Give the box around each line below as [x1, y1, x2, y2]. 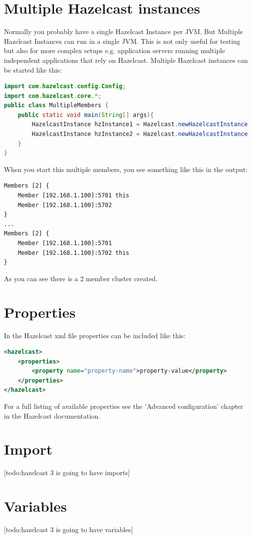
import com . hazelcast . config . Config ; [4, 83, 126, 90]
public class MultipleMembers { [4, 102, 108, 109]
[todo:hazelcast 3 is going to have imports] [4, 467, 130, 478]
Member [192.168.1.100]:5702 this [18, 249, 129, 256]
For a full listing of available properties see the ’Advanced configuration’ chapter [4, 401, 243, 411]
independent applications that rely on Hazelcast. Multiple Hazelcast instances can [4, 55, 248, 65]
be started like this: [4, 64, 62, 75]
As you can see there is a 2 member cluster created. [4, 273, 158, 283]
